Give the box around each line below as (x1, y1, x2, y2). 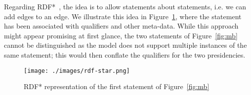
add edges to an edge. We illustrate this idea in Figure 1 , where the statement (4, 11, 242, 21)
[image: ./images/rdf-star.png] (24, 67, 130, 74)
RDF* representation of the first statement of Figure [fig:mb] (24, 81, 209, 92)
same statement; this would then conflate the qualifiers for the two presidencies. (4, 49, 246, 60)
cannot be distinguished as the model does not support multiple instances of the (4, 40, 247, 50)
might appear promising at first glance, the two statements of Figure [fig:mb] (4, 30, 238, 40)
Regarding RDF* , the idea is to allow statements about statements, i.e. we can (4, 1, 246, 11)
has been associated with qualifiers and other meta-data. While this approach (4, 21, 239, 31)
